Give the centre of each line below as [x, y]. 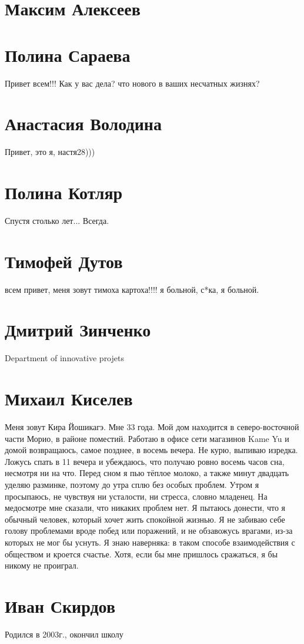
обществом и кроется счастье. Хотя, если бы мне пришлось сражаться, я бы [141, 554]
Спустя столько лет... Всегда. [57, 220]
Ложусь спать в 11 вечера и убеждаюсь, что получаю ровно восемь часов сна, [145, 461]
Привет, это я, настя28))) [50, 152]
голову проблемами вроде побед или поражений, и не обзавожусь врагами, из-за [149, 531]
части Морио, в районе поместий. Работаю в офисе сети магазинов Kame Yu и [147, 438]
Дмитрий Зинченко [78, 330]
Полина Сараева [68, 55]
